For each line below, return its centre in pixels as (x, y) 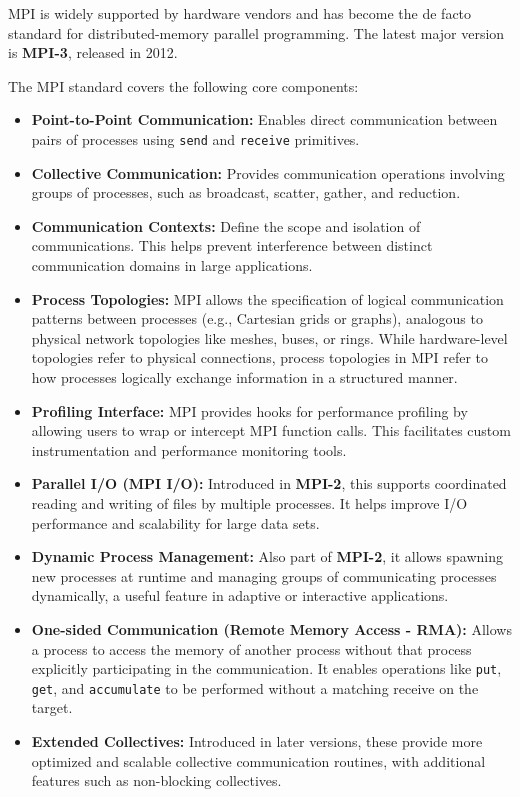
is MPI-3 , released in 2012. (93, 52)
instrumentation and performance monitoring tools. (189, 449)
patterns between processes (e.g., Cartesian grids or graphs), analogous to (257, 318)
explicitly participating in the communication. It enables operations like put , (266, 668)
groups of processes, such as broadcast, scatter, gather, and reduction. (246, 192)
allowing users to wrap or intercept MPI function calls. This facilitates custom (271, 430)
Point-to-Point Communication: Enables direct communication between (264, 119)
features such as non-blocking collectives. (156, 780)
